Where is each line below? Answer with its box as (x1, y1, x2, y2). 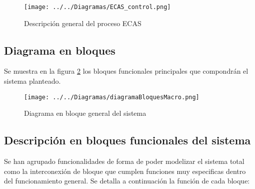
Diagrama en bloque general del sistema (24, 108, 146, 118)
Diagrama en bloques (4, 42, 115, 58)
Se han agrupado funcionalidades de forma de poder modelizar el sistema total (4, 156, 244, 166)
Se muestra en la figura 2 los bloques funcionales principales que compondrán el (4, 66, 248, 76)
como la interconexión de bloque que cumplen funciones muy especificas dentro (4, 165, 246, 176)
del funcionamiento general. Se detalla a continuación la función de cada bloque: (4, 175, 250, 186)
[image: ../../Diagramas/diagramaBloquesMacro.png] (24, 93, 199, 101)
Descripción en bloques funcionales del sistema (4, 132, 251, 148)
